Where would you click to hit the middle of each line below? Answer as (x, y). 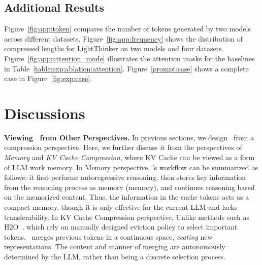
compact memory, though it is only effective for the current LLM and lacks (121, 207)
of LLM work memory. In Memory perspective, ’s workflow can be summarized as (131, 167)
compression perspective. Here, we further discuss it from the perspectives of (123, 147)
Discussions (45, 113)
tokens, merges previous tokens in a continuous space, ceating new (108, 236)
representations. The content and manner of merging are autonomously (115, 247)
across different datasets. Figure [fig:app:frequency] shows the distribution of (123, 38)
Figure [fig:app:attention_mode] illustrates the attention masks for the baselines (129, 58)
